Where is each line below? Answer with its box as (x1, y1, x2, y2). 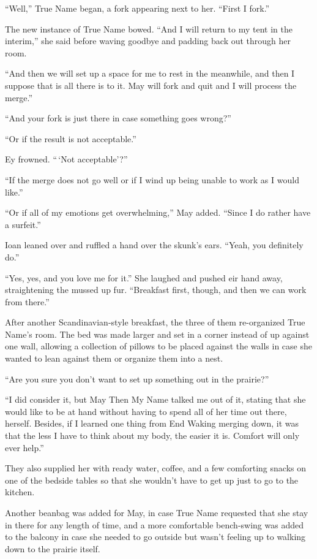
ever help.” (5, 441, 44, 454)
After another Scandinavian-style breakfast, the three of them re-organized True (5, 316, 305, 329)
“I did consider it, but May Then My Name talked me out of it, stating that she (5, 393, 306, 406)
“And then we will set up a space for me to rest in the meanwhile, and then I (5, 67, 295, 80)
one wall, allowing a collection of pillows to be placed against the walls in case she (5, 340, 312, 352)
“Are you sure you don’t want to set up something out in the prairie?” (5, 372, 269, 385)
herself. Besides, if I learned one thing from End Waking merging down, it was (5, 417, 299, 430)
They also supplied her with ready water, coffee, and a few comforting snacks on (5, 462, 306, 474)
